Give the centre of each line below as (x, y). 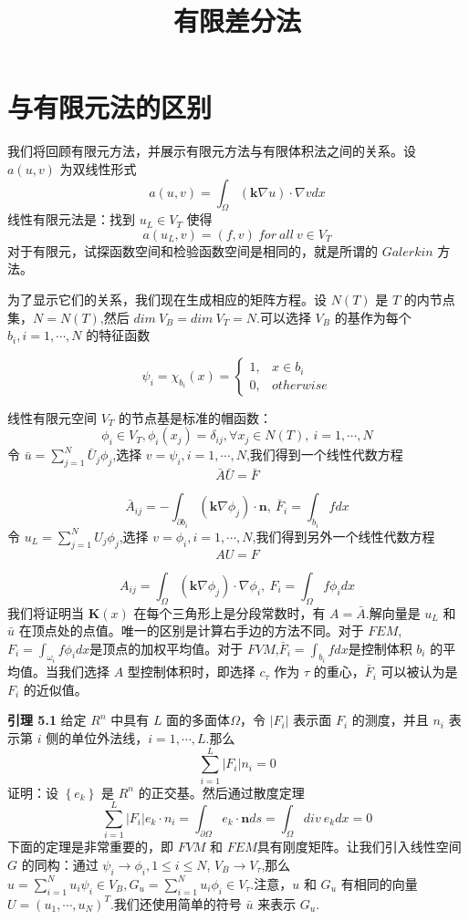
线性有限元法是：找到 (71, 219)
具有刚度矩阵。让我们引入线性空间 (359, 847)
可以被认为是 (419, 672)
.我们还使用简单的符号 (176, 903)
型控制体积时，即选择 (191, 672)
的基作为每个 (373, 317)
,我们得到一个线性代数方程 (324, 455)
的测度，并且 (390, 720)
